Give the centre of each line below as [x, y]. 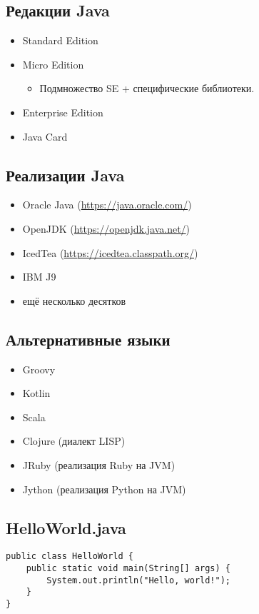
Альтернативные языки [88, 339]
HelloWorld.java [66, 527]
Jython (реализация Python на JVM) [104, 489]
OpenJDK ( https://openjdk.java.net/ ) [106, 228]
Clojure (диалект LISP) [74, 441]
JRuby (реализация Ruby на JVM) [99, 464]
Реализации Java [65, 175]
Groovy [39, 369]
